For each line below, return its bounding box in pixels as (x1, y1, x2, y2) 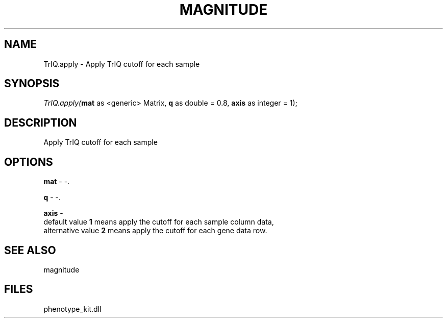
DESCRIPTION (4, 116, 77, 129)
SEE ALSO (4, 243, 56, 257)
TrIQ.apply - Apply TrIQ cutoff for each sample (43, 59, 200, 68)
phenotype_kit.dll (43, 304, 102, 313)
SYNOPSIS (4, 77, 60, 90)
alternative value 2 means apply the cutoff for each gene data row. (43, 226, 267, 235)
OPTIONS (4, 155, 53, 168)
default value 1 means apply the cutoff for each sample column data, (43, 217, 274, 227)
